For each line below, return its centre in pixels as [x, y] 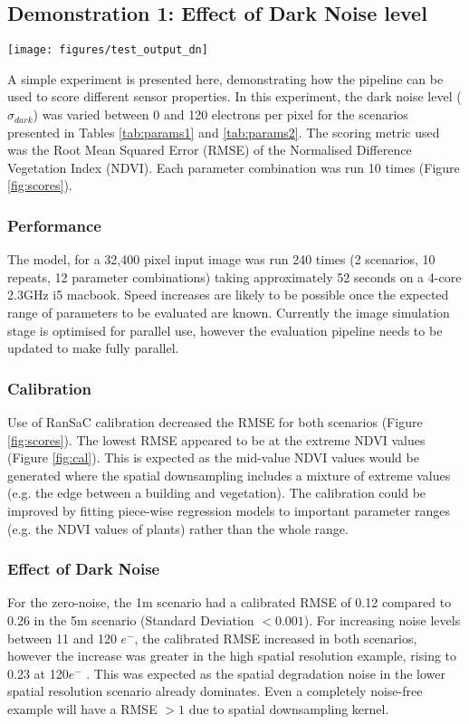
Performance [54, 225]
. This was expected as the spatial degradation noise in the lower [266, 673]
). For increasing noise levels [382, 619]
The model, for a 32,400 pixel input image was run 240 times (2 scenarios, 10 [221, 259]
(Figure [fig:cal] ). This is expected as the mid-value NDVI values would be [213, 457]
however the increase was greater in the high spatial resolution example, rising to [232, 656]
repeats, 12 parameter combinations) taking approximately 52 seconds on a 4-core [234, 276]
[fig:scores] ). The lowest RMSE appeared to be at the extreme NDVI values [216, 439]
